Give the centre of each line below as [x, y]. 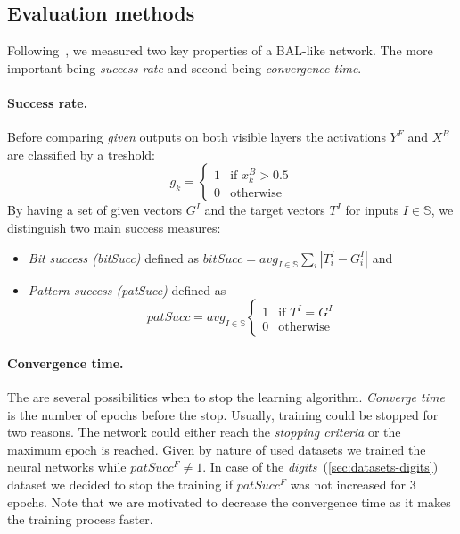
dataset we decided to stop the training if [120, 484]
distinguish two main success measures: [114, 227]
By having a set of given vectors [94, 210]
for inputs [372, 210]
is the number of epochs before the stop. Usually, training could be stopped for [223, 414]
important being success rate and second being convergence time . [185, 67]
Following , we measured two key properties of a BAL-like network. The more [220, 50]
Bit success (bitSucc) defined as [114, 257]
